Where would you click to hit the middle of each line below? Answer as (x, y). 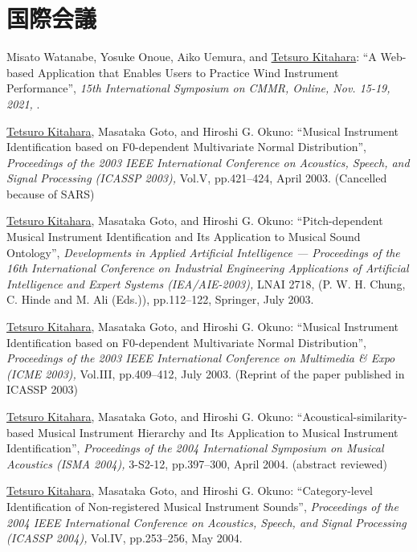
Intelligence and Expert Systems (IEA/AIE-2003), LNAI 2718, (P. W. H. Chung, (206, 283)
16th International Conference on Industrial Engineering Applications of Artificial (208, 268)
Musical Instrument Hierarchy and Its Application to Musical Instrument (218, 432)
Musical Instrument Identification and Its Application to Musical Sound (184, 237)
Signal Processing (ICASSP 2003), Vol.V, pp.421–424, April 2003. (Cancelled (197, 178)
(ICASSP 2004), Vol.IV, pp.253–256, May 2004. (125, 538)
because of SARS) (51, 193)
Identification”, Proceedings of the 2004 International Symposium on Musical (195, 448)
